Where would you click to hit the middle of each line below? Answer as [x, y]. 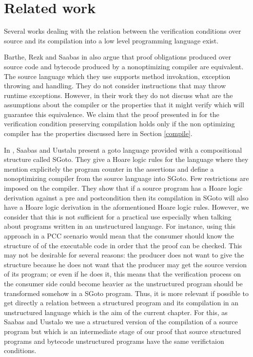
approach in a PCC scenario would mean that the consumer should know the [119, 236]
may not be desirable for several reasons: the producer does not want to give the [124, 255]
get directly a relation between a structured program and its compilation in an [121, 303]
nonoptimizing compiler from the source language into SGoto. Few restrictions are [126, 178]
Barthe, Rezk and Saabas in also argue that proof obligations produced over [117, 57]
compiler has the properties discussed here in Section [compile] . [98, 133]
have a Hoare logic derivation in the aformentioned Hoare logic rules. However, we [126, 207]
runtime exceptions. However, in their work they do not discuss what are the [118, 95]
